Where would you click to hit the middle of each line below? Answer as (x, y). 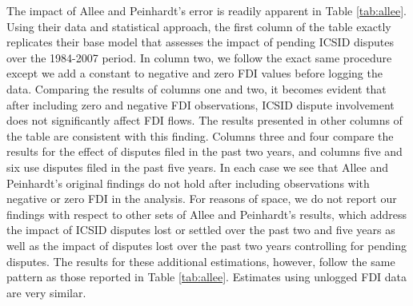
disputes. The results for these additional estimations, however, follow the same (201, 261)
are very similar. (46, 292)
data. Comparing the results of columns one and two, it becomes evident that (196, 88)
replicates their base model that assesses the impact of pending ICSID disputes (200, 42)
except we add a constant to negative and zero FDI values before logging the (194, 73)
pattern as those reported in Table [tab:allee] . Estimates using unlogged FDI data (207, 277)
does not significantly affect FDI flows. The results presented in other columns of (204, 120)
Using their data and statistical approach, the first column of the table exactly (199, 26)
